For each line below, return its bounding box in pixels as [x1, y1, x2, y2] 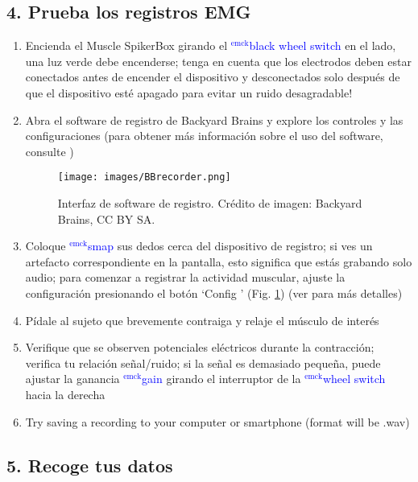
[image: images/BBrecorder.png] [57, 171, 231, 183]
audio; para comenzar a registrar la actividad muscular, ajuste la [25, 269, 346, 286]
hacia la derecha [25, 385, 106, 402]
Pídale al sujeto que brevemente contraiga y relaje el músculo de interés [25, 311, 379, 328]
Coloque [25, 237, 66, 254]
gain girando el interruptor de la [142, 370, 301, 387]
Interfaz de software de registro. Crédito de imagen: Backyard [57, 195, 362, 212]
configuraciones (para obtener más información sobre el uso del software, [25, 127, 383, 144]
